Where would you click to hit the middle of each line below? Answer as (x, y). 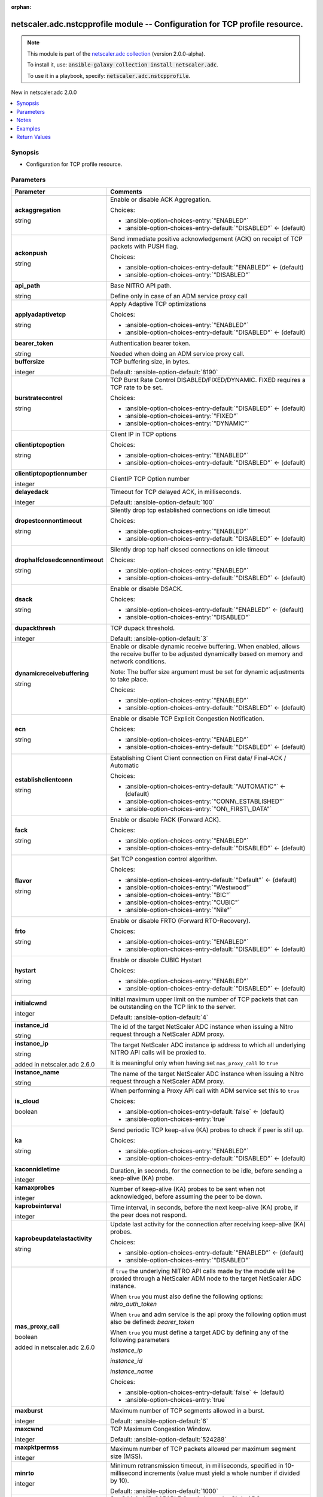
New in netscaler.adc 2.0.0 (44, 92)
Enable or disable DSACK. (146, 589)
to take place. (129, 680)
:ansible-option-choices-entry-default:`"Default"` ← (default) (211, 880)
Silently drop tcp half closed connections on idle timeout (189, 550)
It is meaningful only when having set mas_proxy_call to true (194, 1063)
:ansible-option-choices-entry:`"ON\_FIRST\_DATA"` (198, 809)
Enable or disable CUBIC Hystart (156, 960)
